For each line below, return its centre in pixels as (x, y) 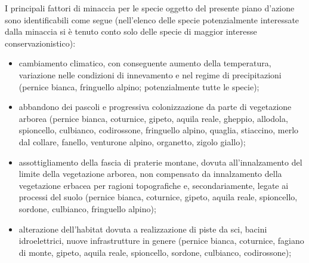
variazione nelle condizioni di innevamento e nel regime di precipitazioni (150, 74)
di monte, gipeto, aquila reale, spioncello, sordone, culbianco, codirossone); (155, 252)
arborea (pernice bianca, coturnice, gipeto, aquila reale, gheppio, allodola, (153, 118)
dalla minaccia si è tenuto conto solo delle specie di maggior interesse (131, 31)
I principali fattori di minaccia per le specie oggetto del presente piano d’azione (150, 8)
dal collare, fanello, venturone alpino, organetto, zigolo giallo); (132, 141)
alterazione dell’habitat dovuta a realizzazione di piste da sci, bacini (143, 229)
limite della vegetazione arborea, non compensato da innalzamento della (150, 174)
